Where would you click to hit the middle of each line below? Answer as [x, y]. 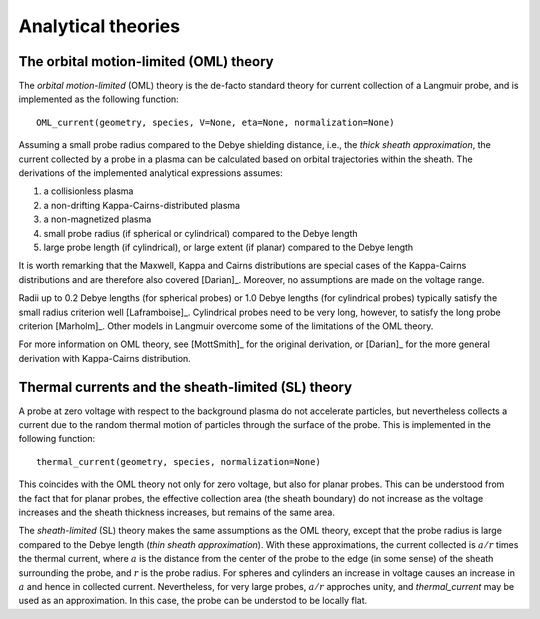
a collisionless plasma [88, 191]
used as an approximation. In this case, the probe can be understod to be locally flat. [193, 601]
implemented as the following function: [98, 99]
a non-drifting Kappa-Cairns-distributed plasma [141, 205]
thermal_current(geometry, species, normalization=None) [179, 461]
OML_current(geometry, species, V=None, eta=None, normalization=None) [215, 122]
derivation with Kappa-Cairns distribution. [105, 358]
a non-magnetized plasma [97, 219]
